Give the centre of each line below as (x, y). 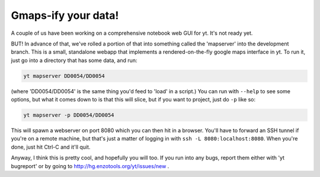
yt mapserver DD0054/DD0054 (64, 76)
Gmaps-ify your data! (65, 15)
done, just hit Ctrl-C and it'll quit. (51, 147)
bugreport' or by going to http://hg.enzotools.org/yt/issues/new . (90, 166)
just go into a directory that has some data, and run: (74, 60)
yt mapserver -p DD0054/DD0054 (69, 115)
